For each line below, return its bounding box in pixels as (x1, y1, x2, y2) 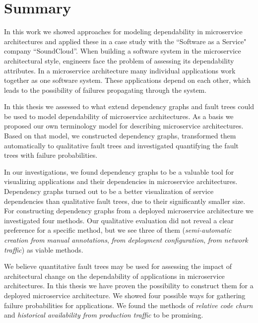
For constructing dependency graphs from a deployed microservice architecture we (4, 205, 254, 216)
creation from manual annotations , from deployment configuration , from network (4, 235, 248, 245)
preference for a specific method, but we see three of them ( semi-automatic (4, 225, 232, 235)
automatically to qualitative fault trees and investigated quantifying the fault (4, 140, 239, 150)
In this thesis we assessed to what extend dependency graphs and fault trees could (4, 101, 254, 112)
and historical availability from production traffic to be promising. (4, 310, 203, 320)
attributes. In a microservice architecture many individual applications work (4, 65, 236, 75)
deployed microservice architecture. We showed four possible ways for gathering (4, 290, 246, 300)
